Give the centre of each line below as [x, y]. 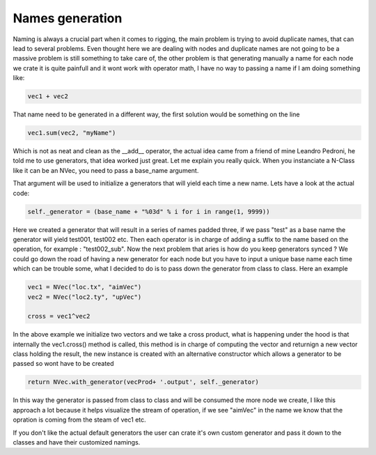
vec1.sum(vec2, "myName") [72, 133]
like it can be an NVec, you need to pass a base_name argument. [106, 170]
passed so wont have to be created [63, 364]
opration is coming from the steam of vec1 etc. [79, 420]
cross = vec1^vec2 [59, 316]
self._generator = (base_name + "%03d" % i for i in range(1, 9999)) [149, 211]
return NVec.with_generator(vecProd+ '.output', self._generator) [143, 382]
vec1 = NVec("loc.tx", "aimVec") [85, 287]
